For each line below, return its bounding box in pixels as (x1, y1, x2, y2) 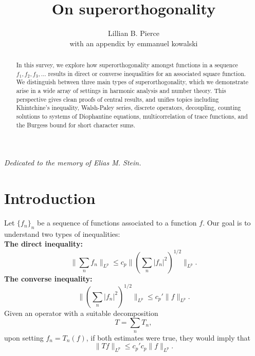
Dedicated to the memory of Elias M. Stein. (4, 157, 141, 168)
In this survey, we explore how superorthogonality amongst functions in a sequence (16, 61, 238, 69)
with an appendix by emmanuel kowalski (69, 38, 198, 48)
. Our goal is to (203, 217, 251, 228)
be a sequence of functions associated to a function (37, 217, 197, 228)
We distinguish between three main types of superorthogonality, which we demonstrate (16, 78, 249, 86)
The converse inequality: (4, 273, 93, 284)
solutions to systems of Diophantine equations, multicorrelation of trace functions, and (16, 112, 248, 121)
